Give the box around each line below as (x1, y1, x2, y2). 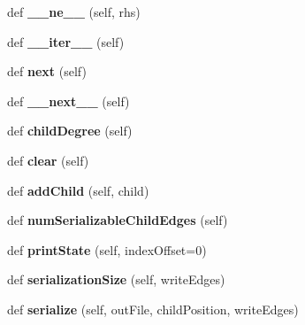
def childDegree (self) (7, 121, 133, 140)
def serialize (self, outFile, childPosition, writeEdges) (7, 299, 299, 318)
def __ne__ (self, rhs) (7, 3, 141, 20)
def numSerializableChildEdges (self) (7, 211, 228, 229)
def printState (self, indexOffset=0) (7, 240, 207, 259)
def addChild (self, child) (7, 181, 149, 199)
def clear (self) (7, 151, 89, 169)
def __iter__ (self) (7, 32, 125, 50)
